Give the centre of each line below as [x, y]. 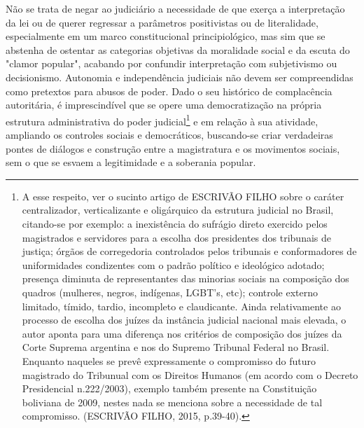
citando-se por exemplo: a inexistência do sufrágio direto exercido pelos [175, 223]
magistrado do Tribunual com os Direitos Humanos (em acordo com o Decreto [190, 374]
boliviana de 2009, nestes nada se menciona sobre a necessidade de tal [172, 402]
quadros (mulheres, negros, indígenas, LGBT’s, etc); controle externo [170, 292]
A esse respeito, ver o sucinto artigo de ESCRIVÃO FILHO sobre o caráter [183, 196]
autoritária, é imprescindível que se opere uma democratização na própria [164, 105]
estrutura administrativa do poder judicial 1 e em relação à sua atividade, [162, 120]
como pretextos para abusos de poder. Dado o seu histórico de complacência [169, 91]
